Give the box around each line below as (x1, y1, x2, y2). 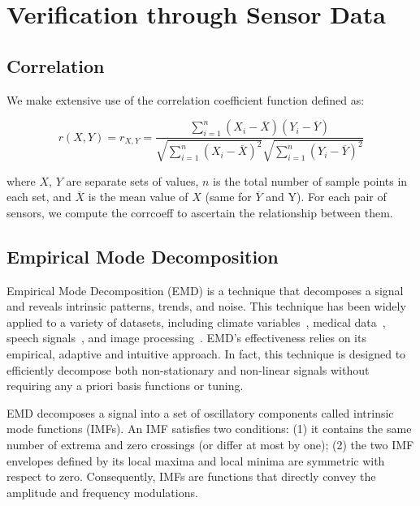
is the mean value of (88, 188, 188, 205)
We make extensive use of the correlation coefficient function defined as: (6, 91, 365, 108)
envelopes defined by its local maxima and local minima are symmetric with (6, 452, 385, 469)
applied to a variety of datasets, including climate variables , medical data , (6, 313, 386, 330)
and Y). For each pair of (266, 188, 387, 205)
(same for (205, 188, 252, 205)
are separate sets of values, (66, 172, 199, 189)
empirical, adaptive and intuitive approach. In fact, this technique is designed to (6, 345, 406, 362)
